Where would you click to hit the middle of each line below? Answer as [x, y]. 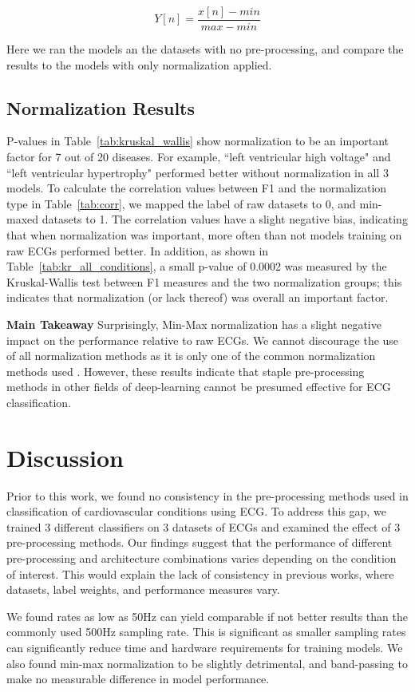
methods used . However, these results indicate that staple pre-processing [186, 371]
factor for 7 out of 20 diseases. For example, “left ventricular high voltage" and [199, 157]
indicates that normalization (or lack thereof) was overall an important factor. [198, 297]
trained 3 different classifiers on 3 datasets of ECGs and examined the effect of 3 [204, 526]
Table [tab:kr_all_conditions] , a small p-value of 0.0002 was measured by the [197, 266]
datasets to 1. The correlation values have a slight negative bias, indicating [225, 219]
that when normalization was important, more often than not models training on [204, 235]
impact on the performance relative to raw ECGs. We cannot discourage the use [203, 340]
